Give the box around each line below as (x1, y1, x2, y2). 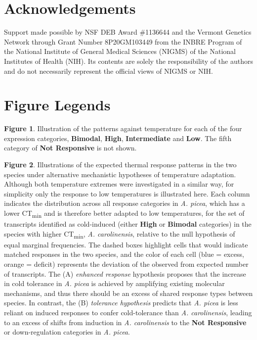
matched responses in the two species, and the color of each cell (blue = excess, (4, 249, 244, 259)
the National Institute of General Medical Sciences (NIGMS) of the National (4, 46, 236, 56)
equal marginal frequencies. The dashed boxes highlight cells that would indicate (4, 239, 248, 249)
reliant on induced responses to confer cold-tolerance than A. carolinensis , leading (4, 307, 252, 317)
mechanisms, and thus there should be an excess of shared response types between (4, 288, 253, 298)
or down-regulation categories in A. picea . (4, 327, 130, 337)
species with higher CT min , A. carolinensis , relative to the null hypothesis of (4, 228, 235, 240)
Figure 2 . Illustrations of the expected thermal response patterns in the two (4, 159, 237, 169)
